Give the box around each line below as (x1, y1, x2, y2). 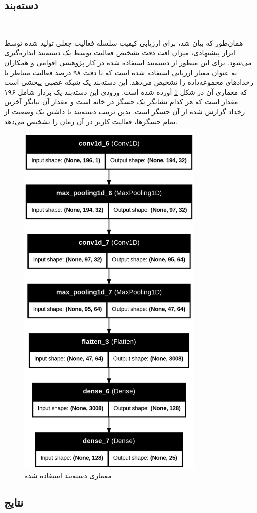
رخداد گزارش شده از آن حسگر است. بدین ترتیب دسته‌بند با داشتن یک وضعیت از (4, 106, 245, 116)
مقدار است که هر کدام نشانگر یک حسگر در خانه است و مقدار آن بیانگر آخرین (4, 96, 238, 107)
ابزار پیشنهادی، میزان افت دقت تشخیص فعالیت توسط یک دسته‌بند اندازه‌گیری (4, 47, 235, 58)
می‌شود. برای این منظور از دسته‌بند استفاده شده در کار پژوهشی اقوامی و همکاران (4, 57, 252, 67)
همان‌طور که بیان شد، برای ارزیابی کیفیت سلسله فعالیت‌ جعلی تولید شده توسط (4, 37, 243, 48)
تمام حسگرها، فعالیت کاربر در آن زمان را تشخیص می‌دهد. (4, 116, 178, 126)
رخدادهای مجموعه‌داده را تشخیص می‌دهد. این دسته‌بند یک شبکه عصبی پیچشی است (4, 77, 253, 87)
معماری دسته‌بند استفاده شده (24, 470, 112, 481)
